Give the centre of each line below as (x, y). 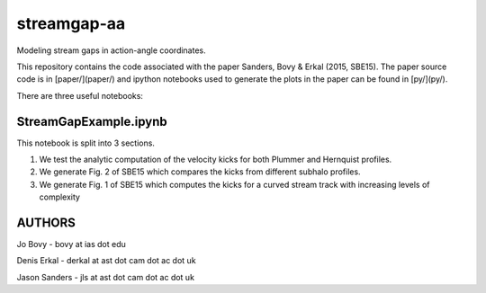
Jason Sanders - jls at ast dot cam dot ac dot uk (106, 277)
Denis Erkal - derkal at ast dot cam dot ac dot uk (107, 261)
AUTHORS (46, 223)
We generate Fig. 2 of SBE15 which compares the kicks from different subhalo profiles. (200, 172)
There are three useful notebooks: (80, 95)
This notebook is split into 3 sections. (85, 143)
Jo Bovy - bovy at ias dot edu (71, 244)
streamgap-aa (71, 23)
